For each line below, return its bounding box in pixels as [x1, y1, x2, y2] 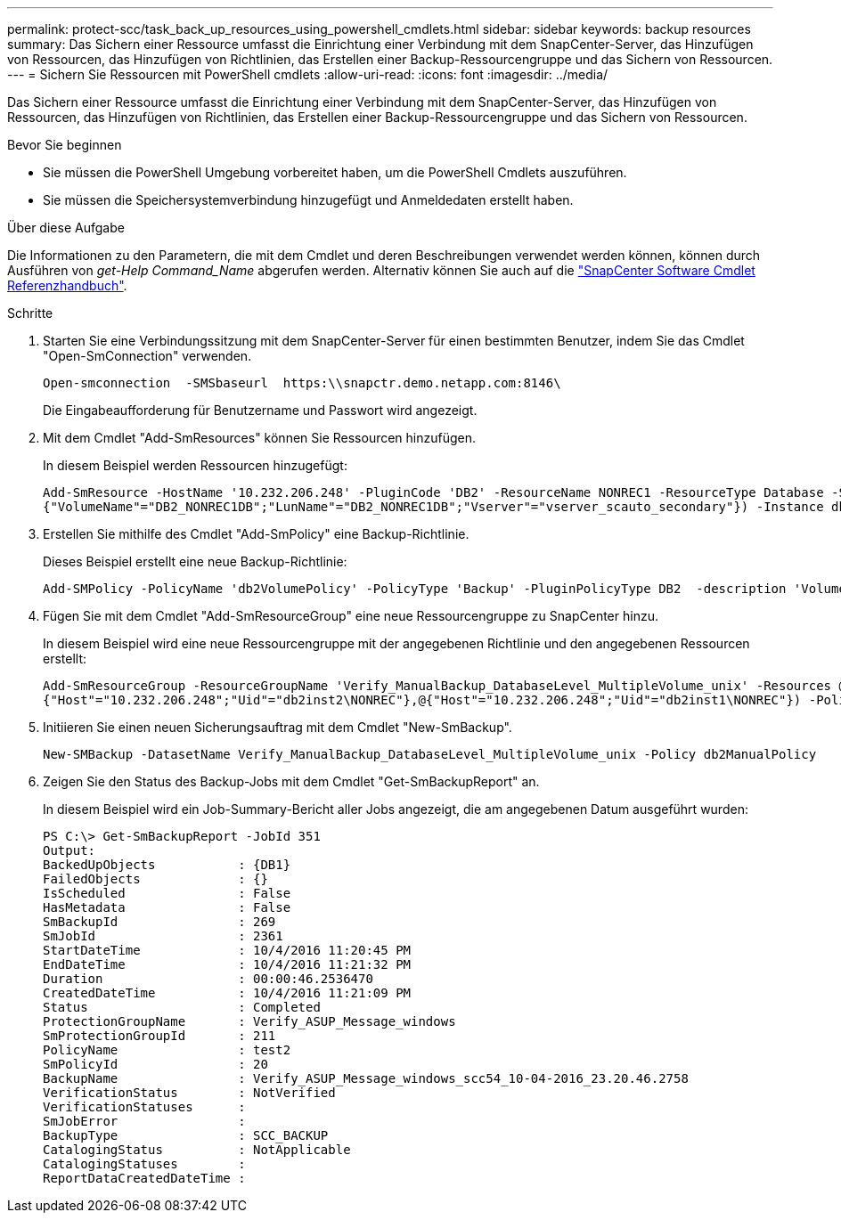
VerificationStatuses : [43, 1100, 246, 1114]
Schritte [7, 305, 53, 321]
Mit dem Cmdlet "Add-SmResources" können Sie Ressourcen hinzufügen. [43, 430, 477, 445]
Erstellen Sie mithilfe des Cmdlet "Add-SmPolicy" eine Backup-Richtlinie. [43, 526, 469, 541]
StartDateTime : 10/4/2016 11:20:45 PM [43, 943, 412, 957]
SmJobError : [43, 1114, 246, 1128]
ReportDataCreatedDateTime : [43, 1171, 246, 1185]
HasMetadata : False [43, 900, 291, 915]
